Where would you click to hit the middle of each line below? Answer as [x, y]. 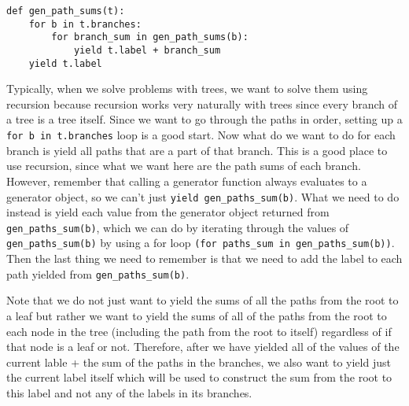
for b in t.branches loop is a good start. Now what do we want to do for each [201, 135]
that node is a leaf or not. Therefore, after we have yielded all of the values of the [203, 347]
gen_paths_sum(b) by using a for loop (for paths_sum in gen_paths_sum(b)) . [201, 243]
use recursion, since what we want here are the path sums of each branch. [184, 166]
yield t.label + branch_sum [147, 50]
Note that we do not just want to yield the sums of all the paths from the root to [203, 300]
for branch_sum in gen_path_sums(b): [150, 37]
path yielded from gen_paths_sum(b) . [98, 273]
